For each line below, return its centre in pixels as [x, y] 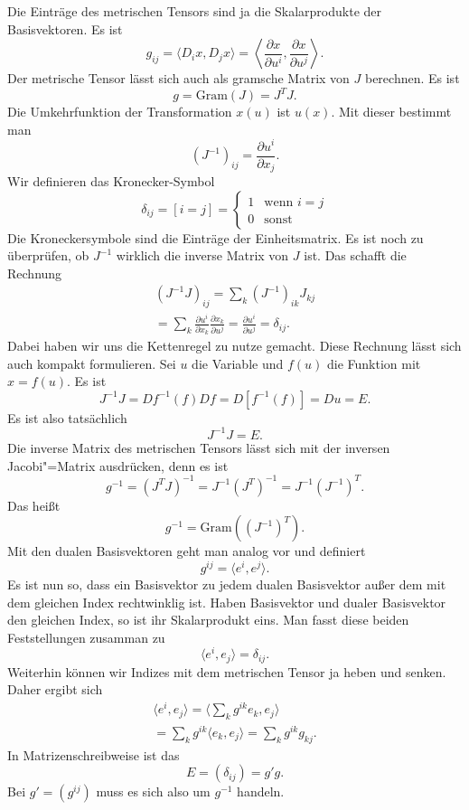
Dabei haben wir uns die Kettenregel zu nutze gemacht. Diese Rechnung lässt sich [234, 346]
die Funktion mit [374, 363]
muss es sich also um [153, 791]
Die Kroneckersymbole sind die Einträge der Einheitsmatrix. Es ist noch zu [216, 237]
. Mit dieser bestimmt [391, 112]
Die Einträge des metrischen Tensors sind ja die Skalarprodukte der [195, 11]
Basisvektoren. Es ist [65, 28]
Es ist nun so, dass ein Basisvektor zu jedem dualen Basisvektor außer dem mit [227, 584]
